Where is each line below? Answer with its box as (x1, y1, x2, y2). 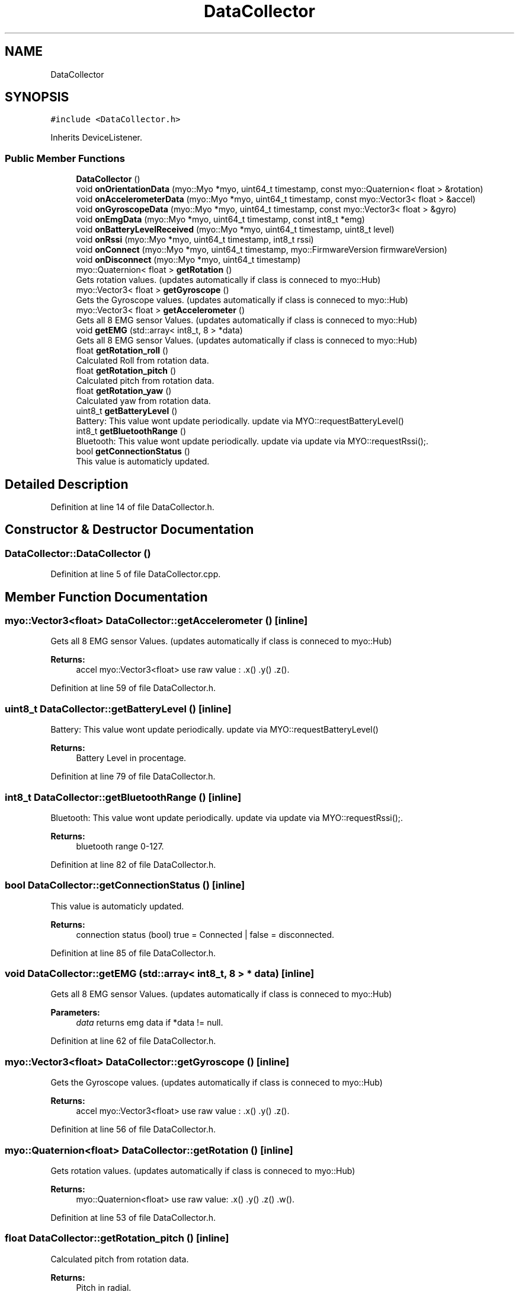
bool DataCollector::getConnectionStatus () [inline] (5, 879, 245, 892)
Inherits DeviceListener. (50, 132, 143, 143)
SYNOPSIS (5, 90, 69, 105)
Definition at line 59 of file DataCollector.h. (50, 683, 216, 693)
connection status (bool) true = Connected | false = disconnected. (76, 929, 335, 940)
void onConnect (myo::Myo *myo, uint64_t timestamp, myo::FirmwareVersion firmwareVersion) (76, 244, 447, 255)
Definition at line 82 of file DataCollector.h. (50, 859, 216, 870)
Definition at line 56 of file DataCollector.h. (50, 1124, 216, 1135)
